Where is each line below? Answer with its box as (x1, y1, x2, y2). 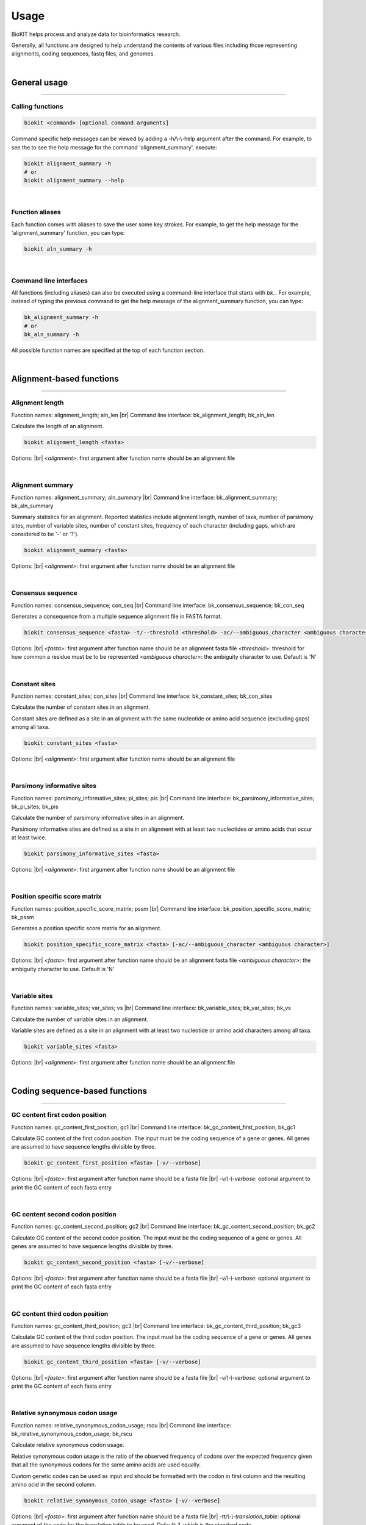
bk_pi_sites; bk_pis (11, 803, 59, 811)
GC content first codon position (11, 1111, 107, 1119)
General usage (11, 77, 68, 88)
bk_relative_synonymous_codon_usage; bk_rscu (11, 1430, 132, 1438)
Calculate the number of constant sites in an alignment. (11, 703, 151, 711)
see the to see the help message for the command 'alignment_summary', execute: (11, 143, 218, 151)
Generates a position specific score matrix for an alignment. (11, 925, 162, 932)
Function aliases (11, 208, 61, 217)
